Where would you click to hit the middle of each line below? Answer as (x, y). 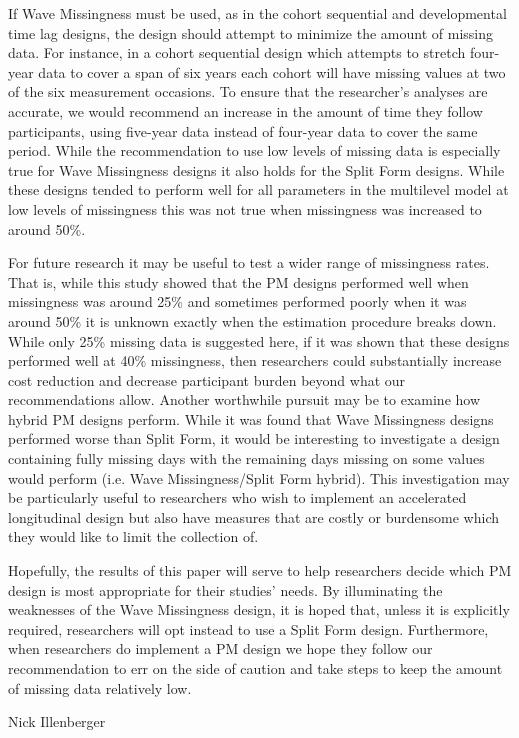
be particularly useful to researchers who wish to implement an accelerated (237, 497)
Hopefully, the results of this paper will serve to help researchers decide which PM (260, 570)
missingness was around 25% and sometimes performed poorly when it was (237, 301)
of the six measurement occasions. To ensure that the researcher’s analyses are (248, 91)
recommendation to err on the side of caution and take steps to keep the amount (255, 668)
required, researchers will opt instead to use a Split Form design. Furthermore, (248, 628)
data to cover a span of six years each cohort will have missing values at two (272, 71)
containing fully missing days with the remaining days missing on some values (246, 458)
